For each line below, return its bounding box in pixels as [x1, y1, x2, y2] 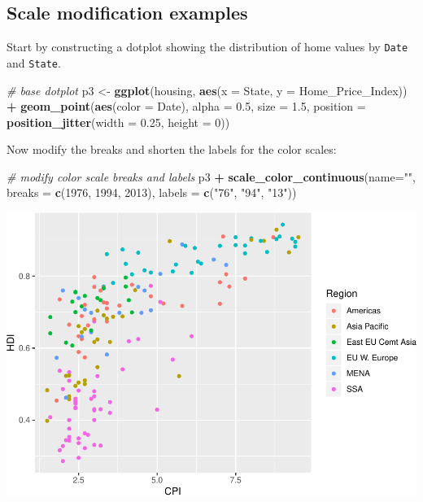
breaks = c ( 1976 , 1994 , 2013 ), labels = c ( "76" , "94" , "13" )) [7, 184, 297, 201]
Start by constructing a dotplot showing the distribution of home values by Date [7, 38, 408, 55]
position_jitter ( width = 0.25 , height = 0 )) [7, 113, 230, 130]
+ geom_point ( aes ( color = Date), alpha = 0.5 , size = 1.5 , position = [7, 98, 366, 115]
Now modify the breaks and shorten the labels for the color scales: [7, 141, 337, 158]
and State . [7, 54, 61, 71]
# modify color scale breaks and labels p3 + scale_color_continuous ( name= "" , [7, 168, 416, 185]
